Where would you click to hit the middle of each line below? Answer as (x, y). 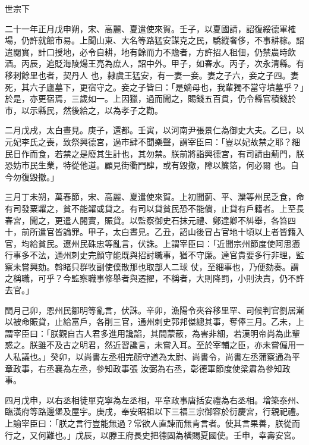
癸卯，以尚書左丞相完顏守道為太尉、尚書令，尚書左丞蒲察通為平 (175, 357)
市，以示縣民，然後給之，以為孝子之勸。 (84, 110)
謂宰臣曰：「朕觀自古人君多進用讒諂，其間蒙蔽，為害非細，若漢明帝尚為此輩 (152, 333)
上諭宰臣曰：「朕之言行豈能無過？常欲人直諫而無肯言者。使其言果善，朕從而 (152, 423)
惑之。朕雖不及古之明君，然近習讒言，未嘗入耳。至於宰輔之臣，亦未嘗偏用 (150, 345)
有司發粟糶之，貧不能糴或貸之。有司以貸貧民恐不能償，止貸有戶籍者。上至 (150, 208)
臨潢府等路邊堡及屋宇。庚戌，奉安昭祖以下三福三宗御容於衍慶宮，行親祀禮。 (154, 411)
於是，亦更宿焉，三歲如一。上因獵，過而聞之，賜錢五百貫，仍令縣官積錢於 (150, 98)
